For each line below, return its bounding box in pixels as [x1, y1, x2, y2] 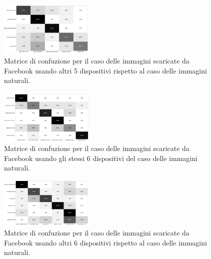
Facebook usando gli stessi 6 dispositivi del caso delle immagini [4, 152, 197, 163]
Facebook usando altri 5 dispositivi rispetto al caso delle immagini [4, 65, 207, 75]
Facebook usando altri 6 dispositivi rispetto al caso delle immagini [4, 237, 207, 247]
